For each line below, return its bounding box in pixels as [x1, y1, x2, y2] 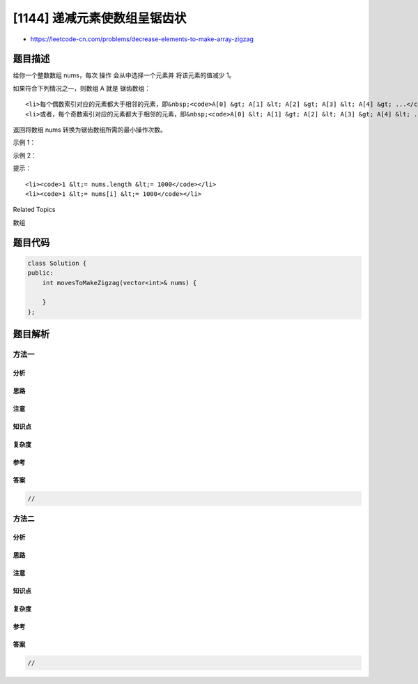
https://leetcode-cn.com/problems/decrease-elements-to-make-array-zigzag [30, 35, 254, 43]
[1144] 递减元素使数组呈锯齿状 [13, 10, 187, 26]
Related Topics [13, 206, 56, 214]
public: [27, 269, 54, 277]
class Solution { [27, 259, 87, 267]
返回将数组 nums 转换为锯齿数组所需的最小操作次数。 [13, 126, 167, 134]
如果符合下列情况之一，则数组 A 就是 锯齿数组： [13, 84, 151, 92]
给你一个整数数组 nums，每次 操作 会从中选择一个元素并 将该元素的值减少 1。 [13, 71, 235, 79]
